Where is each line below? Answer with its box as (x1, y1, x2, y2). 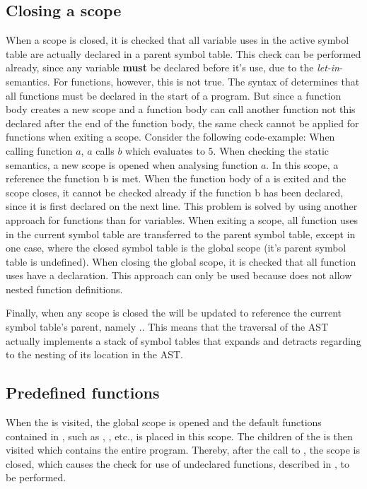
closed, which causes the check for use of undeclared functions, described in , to (6, 456, 349, 471)
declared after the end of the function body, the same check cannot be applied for (6, 115, 359, 130)
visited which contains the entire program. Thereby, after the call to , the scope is (6, 442, 360, 457)
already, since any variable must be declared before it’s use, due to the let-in (6, 60, 339, 75)
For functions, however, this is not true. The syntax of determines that (53, 73, 360, 88)
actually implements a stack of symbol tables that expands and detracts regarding (6, 333, 361, 348)
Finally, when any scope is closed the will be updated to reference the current (6, 305, 342, 320)
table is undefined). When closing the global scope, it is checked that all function (6, 254, 356, 269)
